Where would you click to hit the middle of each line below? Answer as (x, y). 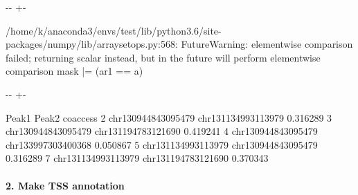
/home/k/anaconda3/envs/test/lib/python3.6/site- (114, 30)
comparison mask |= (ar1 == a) (74, 71)
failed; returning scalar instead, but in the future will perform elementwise (163, 57)
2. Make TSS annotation (65, 185)
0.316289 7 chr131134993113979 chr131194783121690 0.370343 (137, 158)
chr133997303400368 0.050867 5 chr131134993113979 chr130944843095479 (162, 144)
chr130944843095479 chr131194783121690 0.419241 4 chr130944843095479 (162, 131)
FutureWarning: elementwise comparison (267, 44)
